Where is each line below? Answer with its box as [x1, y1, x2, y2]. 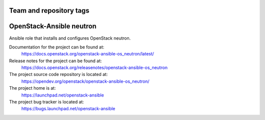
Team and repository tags [9, 6, 89, 15]
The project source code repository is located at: [9, 72, 108, 77]
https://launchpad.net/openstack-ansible [21, 92, 104, 98]
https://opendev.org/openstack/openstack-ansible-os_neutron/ [21, 78, 150, 84]
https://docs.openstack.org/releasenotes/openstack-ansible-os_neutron [21, 65, 168, 71]
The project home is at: [9, 85, 56, 91]
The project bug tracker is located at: [9, 99, 84, 105]
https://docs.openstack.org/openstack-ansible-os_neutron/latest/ [21, 51, 154, 57]
